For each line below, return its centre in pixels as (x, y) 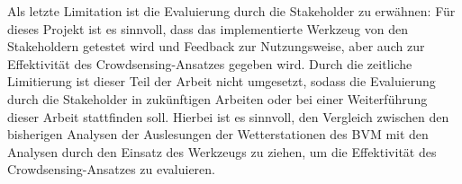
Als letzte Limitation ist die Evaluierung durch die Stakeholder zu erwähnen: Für (231, 11)
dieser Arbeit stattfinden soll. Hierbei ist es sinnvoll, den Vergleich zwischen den (228, 116)
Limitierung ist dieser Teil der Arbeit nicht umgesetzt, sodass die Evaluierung (222, 81)
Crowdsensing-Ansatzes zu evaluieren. (111, 169)
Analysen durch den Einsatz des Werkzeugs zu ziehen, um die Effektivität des (222, 151)
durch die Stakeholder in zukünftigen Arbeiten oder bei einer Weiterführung (217, 98)
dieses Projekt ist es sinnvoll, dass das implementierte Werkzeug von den (208, 28)
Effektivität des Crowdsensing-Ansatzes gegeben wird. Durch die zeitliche (210, 63)
